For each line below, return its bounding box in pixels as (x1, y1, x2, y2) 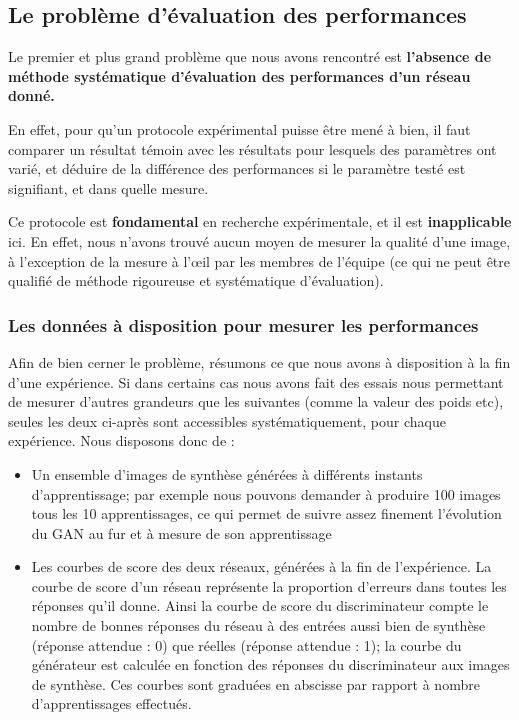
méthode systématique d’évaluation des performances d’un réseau (8, 65, 471, 86)
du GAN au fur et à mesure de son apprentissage (31, 522, 332, 543)
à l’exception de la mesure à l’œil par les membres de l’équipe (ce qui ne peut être (8, 250, 510, 271)
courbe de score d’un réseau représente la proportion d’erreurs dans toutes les (31, 575, 507, 596)
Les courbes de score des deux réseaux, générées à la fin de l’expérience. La (31, 556, 492, 577)
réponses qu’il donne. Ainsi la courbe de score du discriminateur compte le (31, 595, 489, 616)
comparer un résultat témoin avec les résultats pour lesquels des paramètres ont (8, 138, 497, 159)
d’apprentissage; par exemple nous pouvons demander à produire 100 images (31, 483, 501, 504)
